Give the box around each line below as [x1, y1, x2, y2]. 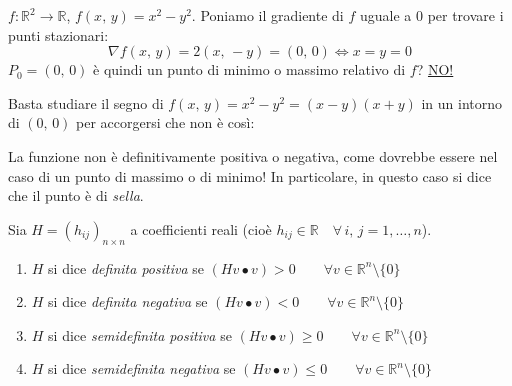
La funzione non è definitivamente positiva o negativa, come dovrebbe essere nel [8, 145, 498, 166]
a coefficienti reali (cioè [130, 218, 272, 239]
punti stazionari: [8, 24, 109, 45]
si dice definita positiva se [48, 257, 204, 278]
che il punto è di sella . [8, 185, 144, 206]
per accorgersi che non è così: [76, 112, 255, 133]
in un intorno [421, 92, 502, 113]
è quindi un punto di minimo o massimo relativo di [93, 59, 406, 80]
